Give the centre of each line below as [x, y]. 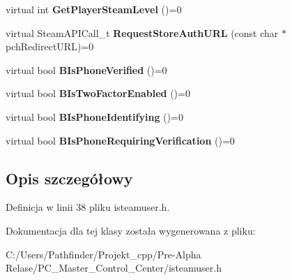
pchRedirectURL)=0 [50, 46]
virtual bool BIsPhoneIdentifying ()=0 [94, 116]
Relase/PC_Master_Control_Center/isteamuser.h [114, 268]
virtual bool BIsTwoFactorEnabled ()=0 [98, 93]
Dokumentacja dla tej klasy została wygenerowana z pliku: [131, 230]
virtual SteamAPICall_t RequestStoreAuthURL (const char [142, 32]
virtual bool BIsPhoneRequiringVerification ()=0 [120, 140]
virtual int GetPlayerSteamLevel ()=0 [94, 9]
